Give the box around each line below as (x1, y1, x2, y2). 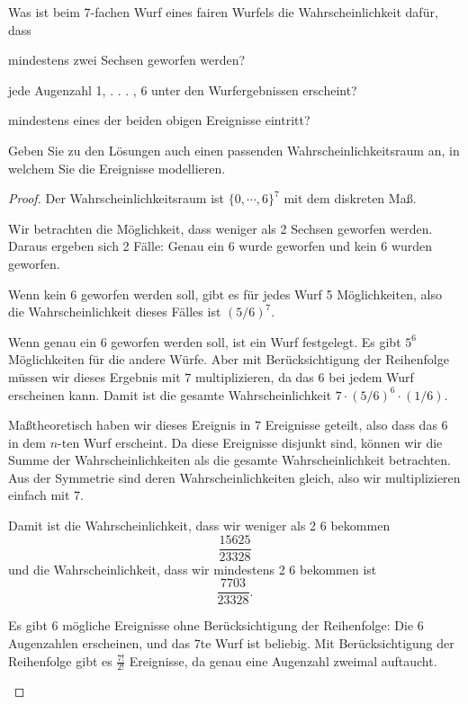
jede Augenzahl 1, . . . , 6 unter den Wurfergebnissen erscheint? (8, 80, 357, 99)
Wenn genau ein (8, 332, 97, 351)
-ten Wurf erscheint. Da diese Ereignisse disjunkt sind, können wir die (58, 432, 443, 451)
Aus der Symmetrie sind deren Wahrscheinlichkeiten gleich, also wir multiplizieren (8, 468, 461, 486)
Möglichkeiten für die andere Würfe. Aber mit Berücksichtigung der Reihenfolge (8, 350, 449, 369)
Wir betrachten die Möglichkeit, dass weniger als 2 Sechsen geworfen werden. (8, 218, 433, 237)
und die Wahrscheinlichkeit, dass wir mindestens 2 (8, 559, 285, 578)
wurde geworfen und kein (238, 236, 377, 255)
